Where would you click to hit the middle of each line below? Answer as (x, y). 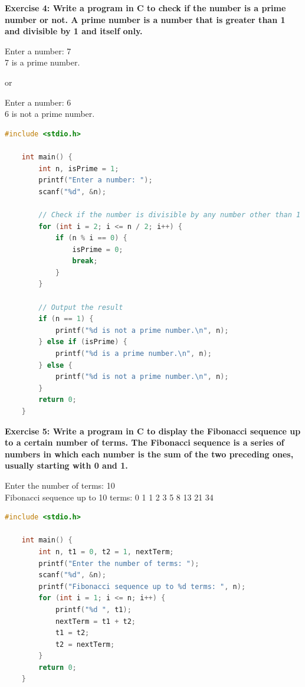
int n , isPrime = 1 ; (79, 169)
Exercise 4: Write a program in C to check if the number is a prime (145, 8)
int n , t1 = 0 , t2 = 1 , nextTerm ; (106, 552)
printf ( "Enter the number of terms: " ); (119, 563)
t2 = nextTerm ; (85, 644)
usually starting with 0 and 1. (66, 465)
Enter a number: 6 (38, 102)
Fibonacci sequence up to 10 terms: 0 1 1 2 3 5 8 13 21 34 (109, 497)
